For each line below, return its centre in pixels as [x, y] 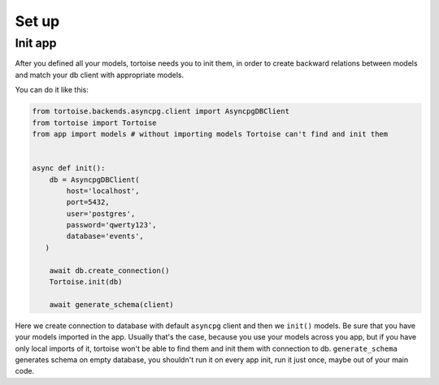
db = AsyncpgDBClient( [94, 180]
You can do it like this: [52, 90]
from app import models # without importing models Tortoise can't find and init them [210, 134]
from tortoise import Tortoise [95, 123]
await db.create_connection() [109, 270]
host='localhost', [103, 190]
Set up [37, 21]
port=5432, [88, 202]
